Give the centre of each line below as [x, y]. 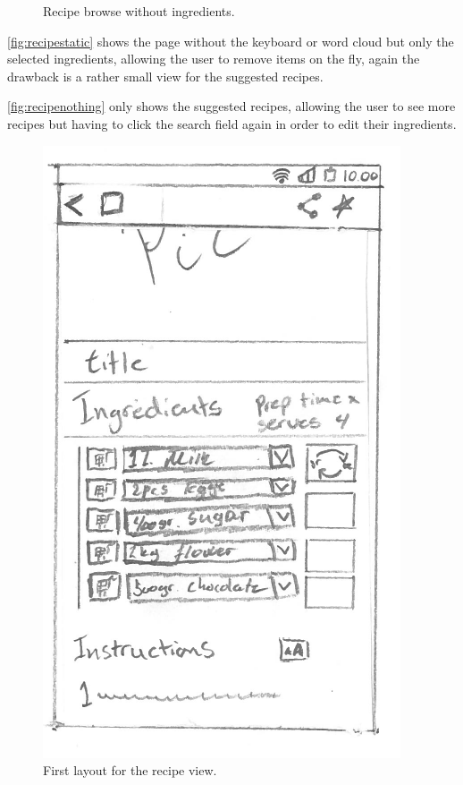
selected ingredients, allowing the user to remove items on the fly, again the [214, 59]
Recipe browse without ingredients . [139, 11]
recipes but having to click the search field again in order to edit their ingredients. [232, 123]
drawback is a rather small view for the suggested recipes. [165, 76]
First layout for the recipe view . [130, 770]
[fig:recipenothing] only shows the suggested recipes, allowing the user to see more [231, 106]
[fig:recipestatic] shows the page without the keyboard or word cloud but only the [231, 41]
